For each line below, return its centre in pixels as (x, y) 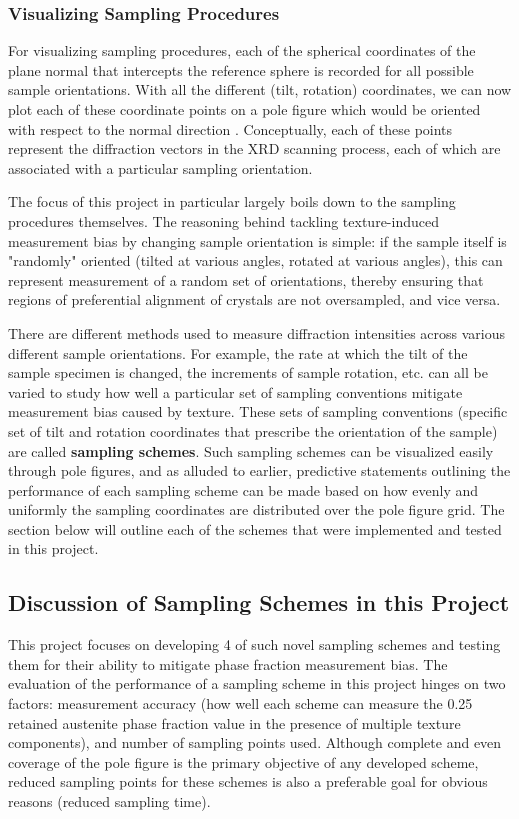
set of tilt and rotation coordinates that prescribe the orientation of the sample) (253, 430)
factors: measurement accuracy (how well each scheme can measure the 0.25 (240, 703)
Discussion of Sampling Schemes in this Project (259, 602)
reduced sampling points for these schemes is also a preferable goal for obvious (248, 781)
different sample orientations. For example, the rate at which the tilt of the (238, 352)
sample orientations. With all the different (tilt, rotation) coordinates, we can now (260, 89)
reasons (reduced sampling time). (109, 801)
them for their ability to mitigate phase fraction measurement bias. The (228, 663)
